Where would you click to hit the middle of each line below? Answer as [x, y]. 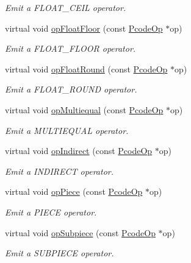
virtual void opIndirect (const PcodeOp [79, 151]
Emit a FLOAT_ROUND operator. [71, 89]
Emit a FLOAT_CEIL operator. [66, 7]
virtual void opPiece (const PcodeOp [74, 191]
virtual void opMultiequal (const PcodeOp [84, 109]
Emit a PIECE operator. [51, 212]
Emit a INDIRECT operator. [59, 171]
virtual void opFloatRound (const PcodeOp [86, 68]
